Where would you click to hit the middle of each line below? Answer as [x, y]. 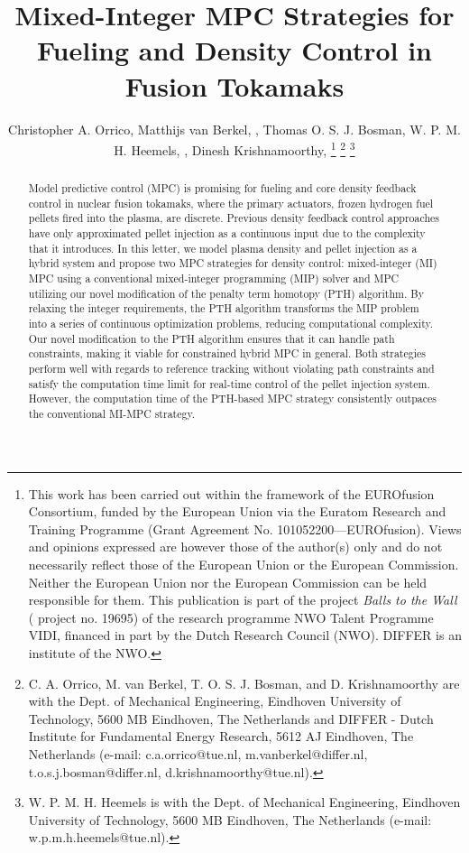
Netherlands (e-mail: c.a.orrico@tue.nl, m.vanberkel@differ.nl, [198, 753]
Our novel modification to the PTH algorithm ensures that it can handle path [212, 338]
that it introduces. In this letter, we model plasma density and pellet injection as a [223, 248]
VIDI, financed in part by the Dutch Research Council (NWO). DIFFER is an [245, 635]
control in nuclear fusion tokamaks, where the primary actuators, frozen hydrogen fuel [231, 203]
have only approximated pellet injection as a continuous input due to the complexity [227, 233]
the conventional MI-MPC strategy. [112, 413]
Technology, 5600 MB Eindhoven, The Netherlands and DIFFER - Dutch [231, 718]
